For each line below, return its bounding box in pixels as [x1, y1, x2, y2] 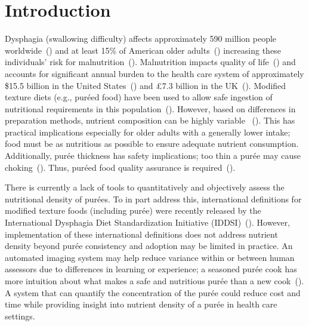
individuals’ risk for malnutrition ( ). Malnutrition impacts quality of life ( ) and [5, 56, 296, 68]
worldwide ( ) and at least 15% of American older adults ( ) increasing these [5, 44, 281, 56]
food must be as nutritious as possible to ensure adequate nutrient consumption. [5, 137, 299, 150]
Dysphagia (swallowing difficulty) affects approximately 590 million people [5, 32, 277, 45]
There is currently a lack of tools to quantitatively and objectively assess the [5, 181, 285, 193]
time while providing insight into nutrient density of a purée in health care [5, 298, 277, 310]
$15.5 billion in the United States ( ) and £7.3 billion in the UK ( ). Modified [5, 79, 286, 91]
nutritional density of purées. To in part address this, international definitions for [5, 192, 302, 205]
